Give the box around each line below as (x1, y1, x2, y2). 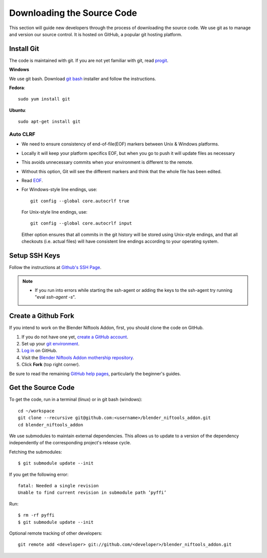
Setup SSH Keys (9, 251, 60, 260)
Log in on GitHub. (21, 348, 57, 354)
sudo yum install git (18, 96, 70, 102)
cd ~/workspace (18, 408, 55, 414)
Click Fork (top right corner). (21, 362, 80, 368)
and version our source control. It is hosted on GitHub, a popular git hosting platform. (9, 31, 182, 37)
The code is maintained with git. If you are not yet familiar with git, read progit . (9, 57, 169, 63)
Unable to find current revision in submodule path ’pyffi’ (18, 490, 167, 496)
